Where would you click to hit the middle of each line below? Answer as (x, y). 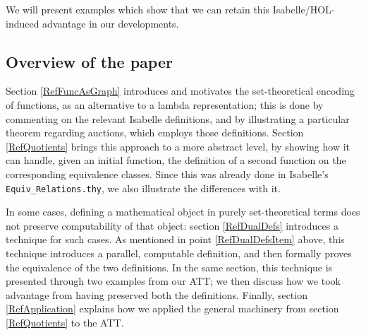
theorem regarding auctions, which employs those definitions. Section (155, 133)
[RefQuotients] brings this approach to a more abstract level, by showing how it (178, 146)
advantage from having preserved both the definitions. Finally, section (157, 294)
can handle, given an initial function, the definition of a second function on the (176, 160)
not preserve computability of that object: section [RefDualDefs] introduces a (172, 225)
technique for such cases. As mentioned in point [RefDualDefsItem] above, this (175, 239)
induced (23, 23)
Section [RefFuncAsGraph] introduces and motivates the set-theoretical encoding (180, 91)
